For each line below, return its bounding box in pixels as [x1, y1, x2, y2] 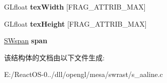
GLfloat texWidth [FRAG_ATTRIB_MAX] [4, 2, 146, 12]
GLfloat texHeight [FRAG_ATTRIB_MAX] [4, 18, 147, 29]
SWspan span [4, 35, 47, 46]
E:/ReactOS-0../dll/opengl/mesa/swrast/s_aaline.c [4, 69, 163, 79]
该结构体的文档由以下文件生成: [4, 52, 105, 62]
